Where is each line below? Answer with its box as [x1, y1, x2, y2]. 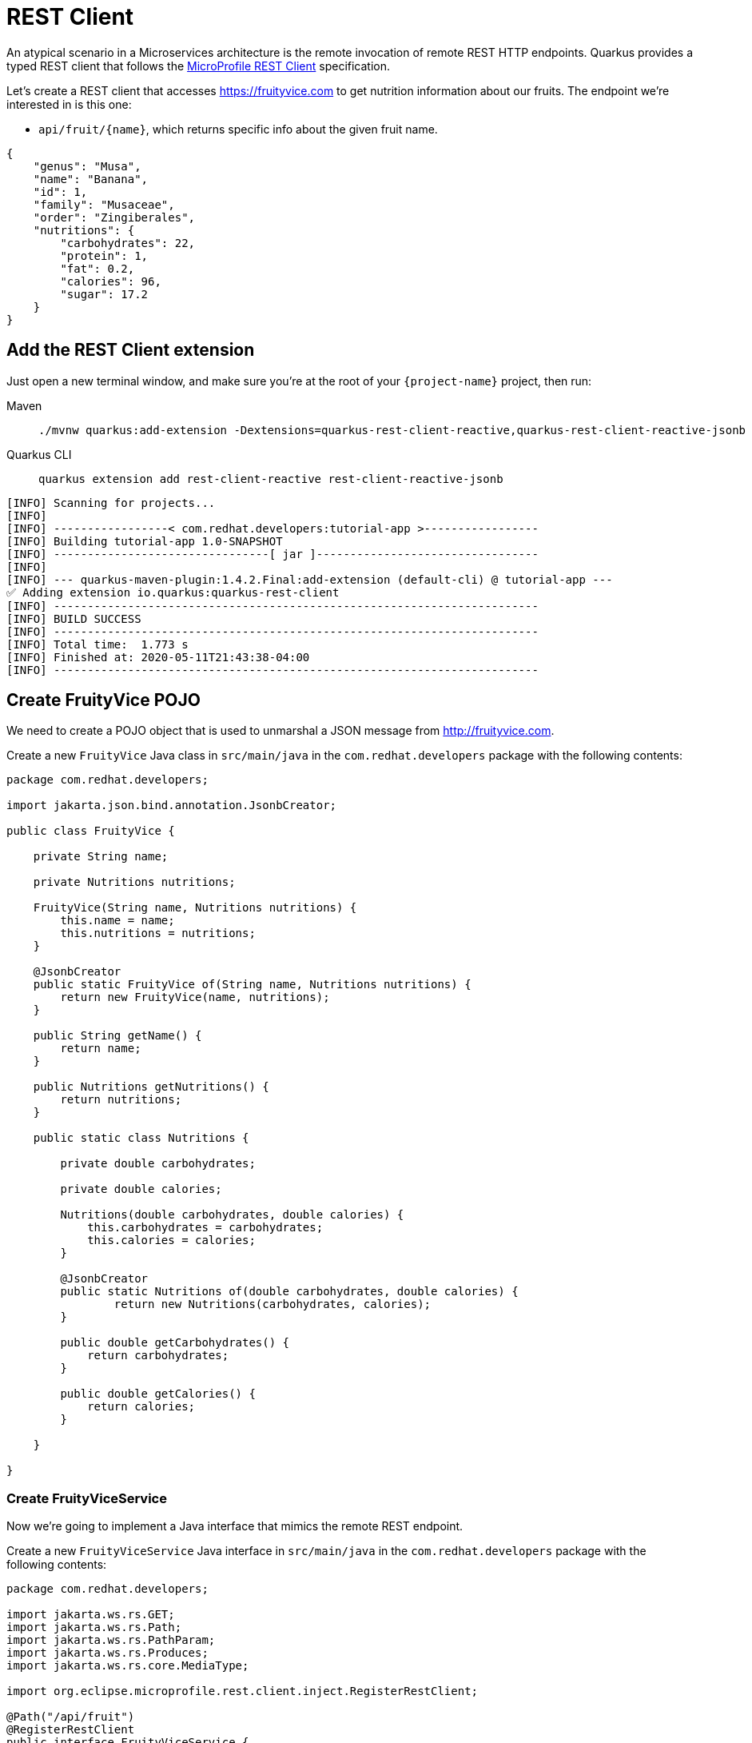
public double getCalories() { [60, 1387, 256, 1401]
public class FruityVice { [6, 824, 175, 838]
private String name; [33, 850, 169, 864]
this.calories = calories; [87, 1234, 256, 1247]
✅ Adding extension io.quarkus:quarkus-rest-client [6, 585, 340, 599]
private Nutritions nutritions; [33, 875, 236, 889]
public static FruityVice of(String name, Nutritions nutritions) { [33, 978, 471, 991]
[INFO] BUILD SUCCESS [6, 612, 141, 625]
